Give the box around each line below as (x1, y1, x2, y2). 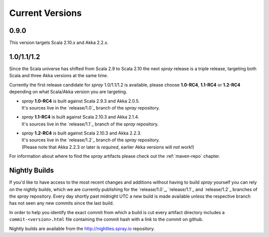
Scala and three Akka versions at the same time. (9, 73, 108, 79)
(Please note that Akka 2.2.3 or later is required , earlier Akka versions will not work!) (21, 144, 194, 150)
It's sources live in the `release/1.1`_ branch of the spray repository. (21, 121, 159, 127)
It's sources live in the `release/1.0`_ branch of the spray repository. (21, 105, 160, 111)
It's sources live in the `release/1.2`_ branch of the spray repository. (21, 137, 160, 143)
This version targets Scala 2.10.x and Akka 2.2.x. (9, 40, 109, 46)
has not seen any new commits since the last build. (9, 200, 114, 206)
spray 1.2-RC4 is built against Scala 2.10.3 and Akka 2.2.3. (21, 130, 141, 136)
